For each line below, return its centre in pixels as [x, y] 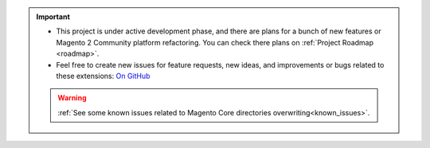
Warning [72, 98]
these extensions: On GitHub [103, 76]
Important [53, 17]
